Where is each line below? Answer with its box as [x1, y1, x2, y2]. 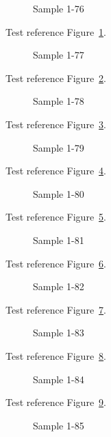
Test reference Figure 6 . [5, 256, 106, 270]
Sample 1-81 [33, 232, 84, 247]
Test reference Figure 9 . [5, 395, 106, 409]
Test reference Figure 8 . [5, 348, 106, 363]
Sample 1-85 [33, 418, 84, 432]
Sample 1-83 [33, 325, 84, 340]
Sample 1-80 [33, 186, 84, 201]
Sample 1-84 [33, 372, 84, 386]
